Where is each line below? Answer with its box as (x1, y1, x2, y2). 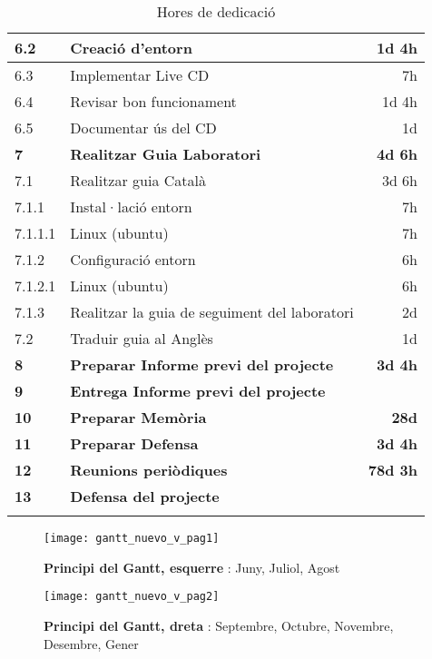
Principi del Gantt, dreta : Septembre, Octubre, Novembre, (44, 615, 394, 634)
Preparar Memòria (70, 407, 207, 428)
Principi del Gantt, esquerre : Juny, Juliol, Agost (44, 557, 340, 576)
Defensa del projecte (70, 486, 220, 507)
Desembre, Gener (44, 634, 139, 653)
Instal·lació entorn (70, 196, 192, 217)
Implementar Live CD (70, 64, 210, 85)
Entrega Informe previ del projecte (70, 380, 326, 401)
